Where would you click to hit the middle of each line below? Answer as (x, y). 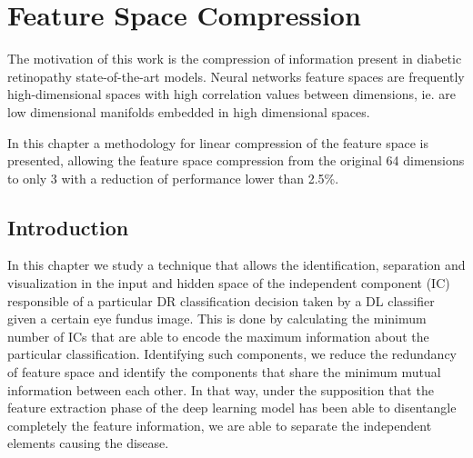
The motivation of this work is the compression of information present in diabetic (235, 59)
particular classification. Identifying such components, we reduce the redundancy (232, 354)
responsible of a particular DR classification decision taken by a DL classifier (221, 300)
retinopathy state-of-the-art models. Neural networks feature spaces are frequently (236, 76)
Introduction (68, 227)
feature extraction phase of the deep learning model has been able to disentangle (232, 408)
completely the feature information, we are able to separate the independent (220, 425)
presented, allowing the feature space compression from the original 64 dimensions (236, 160)
